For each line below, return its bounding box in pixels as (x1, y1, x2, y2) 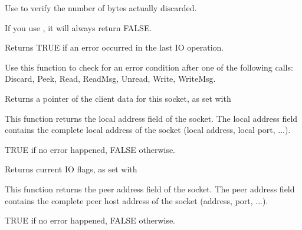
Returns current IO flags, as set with (5, 163, 137, 175)
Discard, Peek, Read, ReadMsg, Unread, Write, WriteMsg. (5, 72, 216, 85)
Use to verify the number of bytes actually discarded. (5, 2, 197, 14)
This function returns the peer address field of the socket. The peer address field (5, 182, 295, 195)
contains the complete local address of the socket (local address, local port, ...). (5, 124, 291, 136)
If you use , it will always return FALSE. (5, 21, 152, 34)
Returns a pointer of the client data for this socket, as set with (5, 92, 231, 104)
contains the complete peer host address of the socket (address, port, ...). (5, 194, 268, 206)
